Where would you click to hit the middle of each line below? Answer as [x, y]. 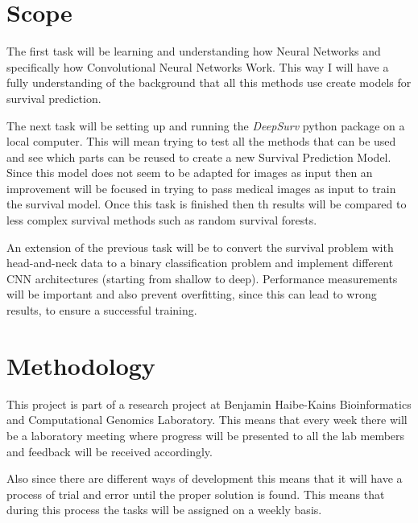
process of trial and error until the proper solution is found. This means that [196, 494]
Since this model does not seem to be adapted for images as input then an [190, 173]
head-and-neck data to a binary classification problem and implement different [200, 263]
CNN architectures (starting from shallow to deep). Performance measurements [202, 278]
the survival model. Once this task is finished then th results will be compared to [207, 204]
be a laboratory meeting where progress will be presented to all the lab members [206, 435]
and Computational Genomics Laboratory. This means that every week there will [207, 420]
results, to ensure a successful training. [102, 310]
